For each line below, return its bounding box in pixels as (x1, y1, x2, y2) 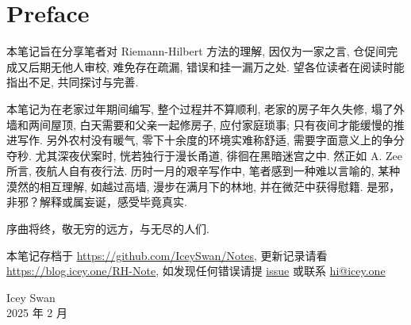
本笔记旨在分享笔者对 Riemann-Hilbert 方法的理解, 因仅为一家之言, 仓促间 (6, 43, 387, 59)
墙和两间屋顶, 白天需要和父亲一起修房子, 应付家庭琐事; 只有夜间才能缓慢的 (6, 116, 394, 132)
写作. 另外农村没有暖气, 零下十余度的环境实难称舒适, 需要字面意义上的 (17, 132, 382, 148)
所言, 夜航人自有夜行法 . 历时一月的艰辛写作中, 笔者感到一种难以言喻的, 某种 (6, 162, 401, 179)
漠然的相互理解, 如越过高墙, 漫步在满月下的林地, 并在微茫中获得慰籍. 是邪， (6, 178, 401, 194)
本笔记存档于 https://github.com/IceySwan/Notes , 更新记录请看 (6, 247, 328, 263)
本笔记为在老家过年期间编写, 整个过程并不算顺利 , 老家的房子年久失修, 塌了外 (6, 100, 405, 117)
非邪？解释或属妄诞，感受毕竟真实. (6, 193, 187, 210)
